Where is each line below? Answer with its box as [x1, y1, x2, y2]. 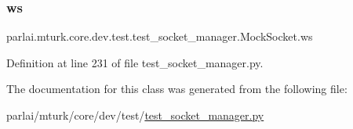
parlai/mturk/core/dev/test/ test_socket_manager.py [6, 107, 264, 123]
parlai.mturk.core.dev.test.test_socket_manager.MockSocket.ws [6, 28, 313, 45]
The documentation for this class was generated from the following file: [6, 81, 348, 97]
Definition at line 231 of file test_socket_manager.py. [6, 54, 264, 70]
